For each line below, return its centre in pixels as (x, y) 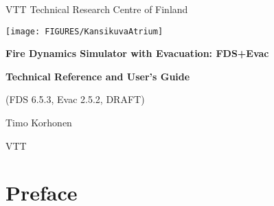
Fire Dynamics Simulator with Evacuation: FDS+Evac (137, 53)
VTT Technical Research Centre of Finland (97, 9)
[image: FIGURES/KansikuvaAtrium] (84, 31)
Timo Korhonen (39, 123)
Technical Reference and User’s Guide (98, 76)
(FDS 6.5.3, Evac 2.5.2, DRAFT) (75, 99)
